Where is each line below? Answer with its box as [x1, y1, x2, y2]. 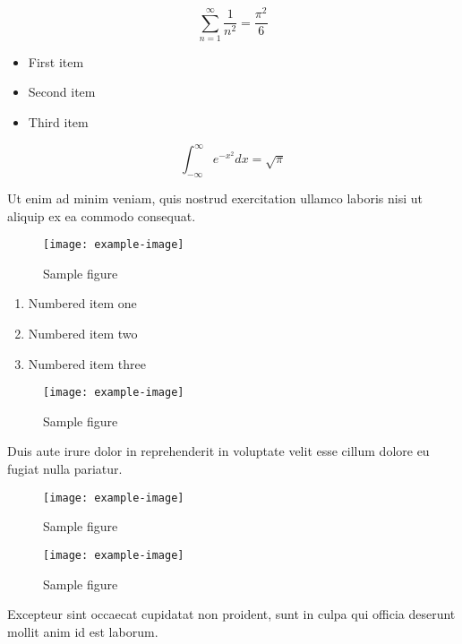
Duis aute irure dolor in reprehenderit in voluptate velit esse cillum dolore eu [7, 442, 430, 460]
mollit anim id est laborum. [7, 622, 158, 640]
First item [28, 52, 84, 71]
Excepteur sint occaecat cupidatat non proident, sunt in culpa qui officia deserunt [7, 605, 456, 623]
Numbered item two [28, 323, 138, 342]
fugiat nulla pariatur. [7, 459, 123, 478]
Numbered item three [28, 354, 146, 373]
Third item [28, 113, 89, 132]
